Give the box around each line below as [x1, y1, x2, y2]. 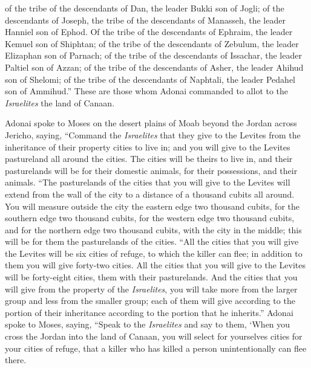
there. [5, 353, 27, 366]
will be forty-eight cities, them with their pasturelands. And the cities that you [5, 271, 298, 283]
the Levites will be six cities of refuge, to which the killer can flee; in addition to [5, 247, 303, 259]
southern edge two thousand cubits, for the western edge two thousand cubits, [5, 211, 295, 224]
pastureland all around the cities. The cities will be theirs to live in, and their [5, 152, 293, 165]
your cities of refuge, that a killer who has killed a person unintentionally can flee [5, 341, 307, 354]
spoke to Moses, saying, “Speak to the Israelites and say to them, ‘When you [5, 318, 290, 331]
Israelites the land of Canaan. [5, 96, 115, 109]
